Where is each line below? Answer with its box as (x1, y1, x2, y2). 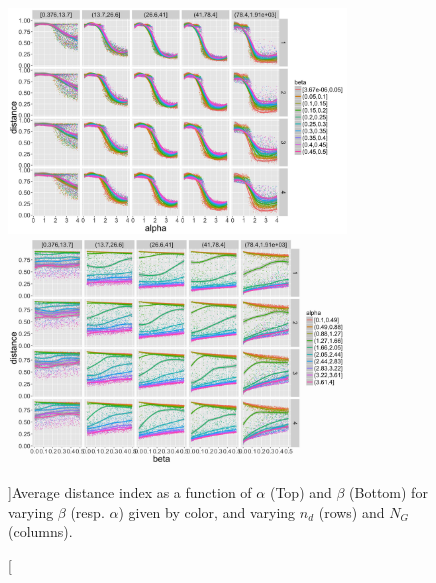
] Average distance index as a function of (8, 481, 252, 502)
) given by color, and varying (118, 501, 296, 522)
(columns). (8, 521, 73, 542)
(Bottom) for (349, 481, 428, 502)
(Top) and (269, 481, 332, 502)
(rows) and (318, 501, 385, 522)
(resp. (70, 501, 105, 522)
